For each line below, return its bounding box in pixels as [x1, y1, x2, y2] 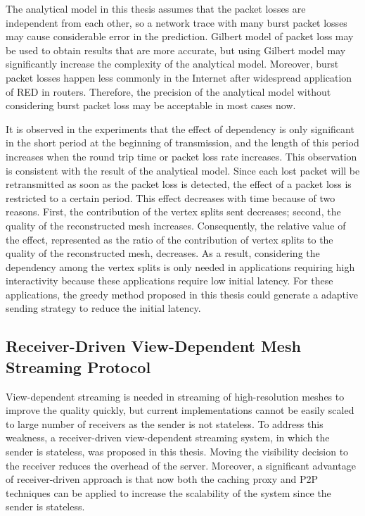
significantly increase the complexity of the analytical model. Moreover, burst [6, 56, 339, 71]
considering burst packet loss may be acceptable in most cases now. [6, 98, 296, 113]
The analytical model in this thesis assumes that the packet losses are [6, 1, 306, 15]
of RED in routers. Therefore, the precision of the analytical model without [6, 84, 331, 99]
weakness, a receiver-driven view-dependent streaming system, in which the [6, 430, 330, 445]
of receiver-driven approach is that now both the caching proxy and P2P [6, 472, 319, 486]
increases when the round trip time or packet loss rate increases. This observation [6, 149, 357, 163]
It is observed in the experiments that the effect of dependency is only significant [6, 121, 354, 136]
